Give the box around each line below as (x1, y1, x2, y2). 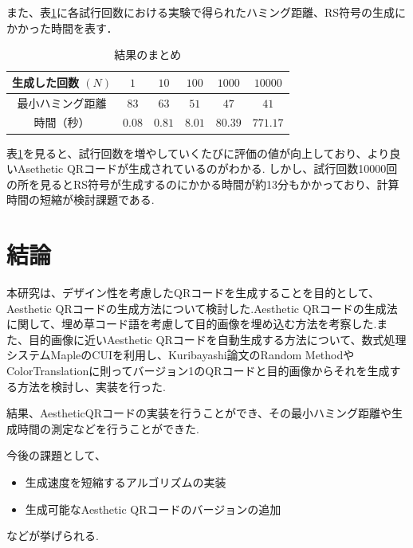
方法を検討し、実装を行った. (17, 378, 166, 394)
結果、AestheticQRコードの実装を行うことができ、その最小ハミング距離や (6, 405, 392, 421)
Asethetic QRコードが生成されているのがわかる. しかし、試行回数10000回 (17, 160, 398, 177)
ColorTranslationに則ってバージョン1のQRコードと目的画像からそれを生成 (6, 362, 390, 379)
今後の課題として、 (6, 447, 106, 464)
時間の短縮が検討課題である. (6, 191, 155, 208)
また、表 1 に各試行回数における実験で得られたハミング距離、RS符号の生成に (6, 4, 407, 20)
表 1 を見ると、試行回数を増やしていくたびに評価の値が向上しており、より (6, 144, 390, 161)
